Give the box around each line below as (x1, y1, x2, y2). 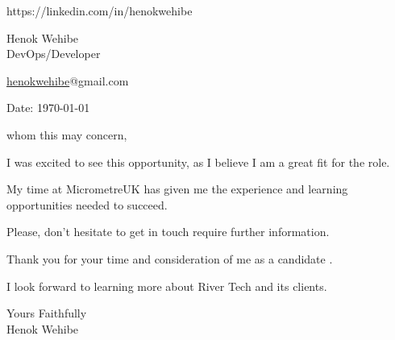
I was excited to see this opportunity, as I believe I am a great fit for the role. (6, 153, 390, 170)
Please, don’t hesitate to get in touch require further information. (6, 223, 330, 240)
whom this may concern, (6, 126, 127, 143)
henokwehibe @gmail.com (6, 72, 129, 89)
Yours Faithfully (6, 305, 87, 321)
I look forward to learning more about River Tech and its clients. (6, 277, 327, 294)
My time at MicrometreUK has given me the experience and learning (6, 180, 348, 197)
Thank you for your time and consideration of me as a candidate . (6, 250, 333, 267)
